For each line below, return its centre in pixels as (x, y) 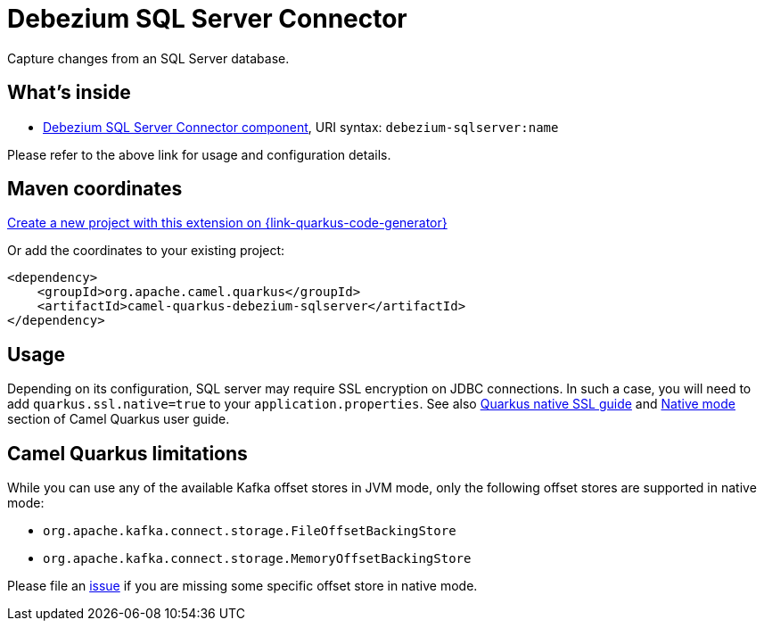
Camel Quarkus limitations (127, 453)
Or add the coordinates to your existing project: (146, 251)
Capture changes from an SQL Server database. (148, 58)
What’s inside (69, 93)
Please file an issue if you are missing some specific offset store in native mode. (242, 586)
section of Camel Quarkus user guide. (119, 419)
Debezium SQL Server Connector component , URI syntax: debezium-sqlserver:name (301, 127)
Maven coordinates (95, 189)
